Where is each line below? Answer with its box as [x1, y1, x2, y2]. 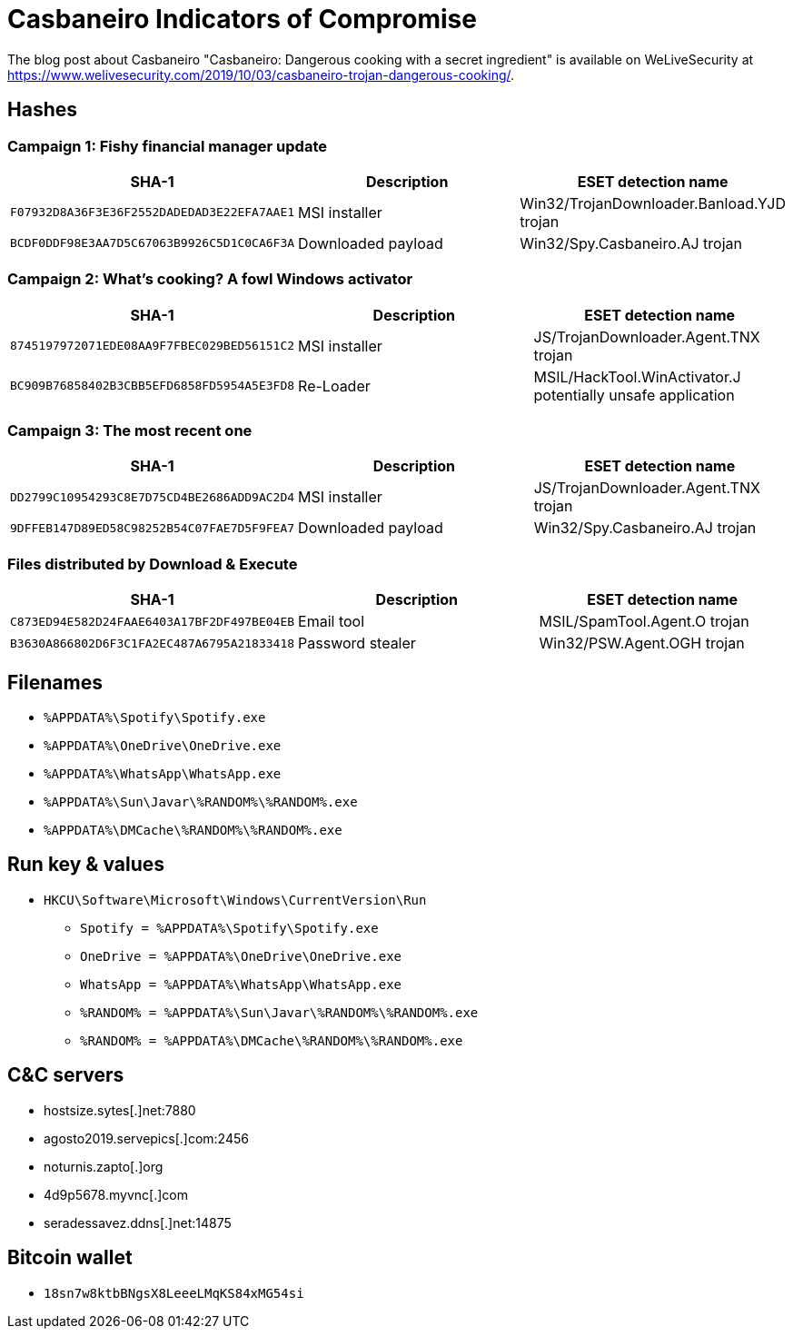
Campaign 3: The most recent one [7, 421, 253, 440]
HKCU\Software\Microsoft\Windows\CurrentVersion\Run [44, 892, 427, 907]
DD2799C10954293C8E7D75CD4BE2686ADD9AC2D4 [10, 490, 295, 504]
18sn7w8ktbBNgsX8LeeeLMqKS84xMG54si [44, 1285, 304, 1301]
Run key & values [7, 853, 165, 876]
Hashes [7, 98, 77, 122]
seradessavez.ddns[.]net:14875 [44, 1214, 232, 1231]
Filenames [7, 670, 103, 694]
